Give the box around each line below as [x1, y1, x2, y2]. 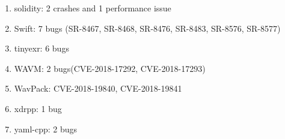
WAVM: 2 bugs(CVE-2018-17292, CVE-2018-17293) [14, 62, 206, 74]
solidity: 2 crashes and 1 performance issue [14, 2, 171, 14]
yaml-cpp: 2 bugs [14, 122, 78, 135]
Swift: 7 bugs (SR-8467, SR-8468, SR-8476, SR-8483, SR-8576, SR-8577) [14, 22, 281, 34]
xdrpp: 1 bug [14, 102, 62, 114]
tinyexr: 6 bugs [14, 42, 69, 55]
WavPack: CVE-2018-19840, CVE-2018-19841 [14, 82, 182, 95]
